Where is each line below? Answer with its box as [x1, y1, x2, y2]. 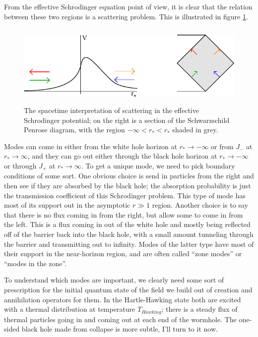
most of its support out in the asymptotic [4, 200, 130, 210]
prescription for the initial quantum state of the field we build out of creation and [4, 284, 253, 294]
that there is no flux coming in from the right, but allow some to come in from [4, 209, 243, 220]
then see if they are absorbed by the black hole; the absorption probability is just [4, 180, 251, 190]
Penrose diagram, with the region [24, 124, 125, 135]
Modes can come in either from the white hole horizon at [4, 141, 178, 151]
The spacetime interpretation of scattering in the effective [24, 105, 199, 115]
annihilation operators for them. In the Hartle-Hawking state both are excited [4, 294, 241, 304]
